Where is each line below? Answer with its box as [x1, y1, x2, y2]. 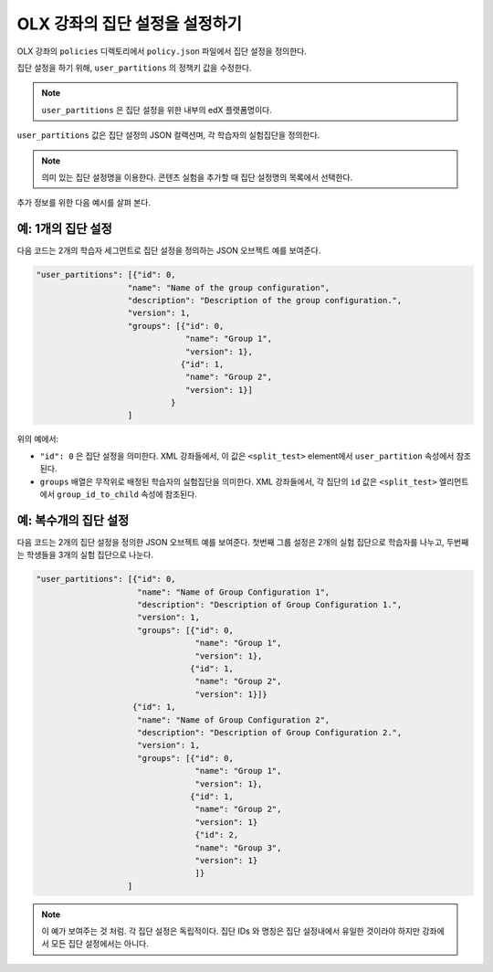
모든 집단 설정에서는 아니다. [50, 938, 150, 949]
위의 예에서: [16, 434, 59, 445]
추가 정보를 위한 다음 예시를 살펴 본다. [16, 197, 151, 208]
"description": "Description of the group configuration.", [127, 295, 403, 305]
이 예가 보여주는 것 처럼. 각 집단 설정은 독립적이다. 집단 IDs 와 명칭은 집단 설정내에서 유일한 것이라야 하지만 [41, 925, 420, 936]
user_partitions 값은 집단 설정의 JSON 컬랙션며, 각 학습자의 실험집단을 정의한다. [16, 130, 320, 141]
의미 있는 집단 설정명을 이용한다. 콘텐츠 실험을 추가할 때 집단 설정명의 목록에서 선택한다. [41, 172, 353, 183]
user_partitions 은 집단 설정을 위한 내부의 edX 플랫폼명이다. [41, 104, 273, 115]
